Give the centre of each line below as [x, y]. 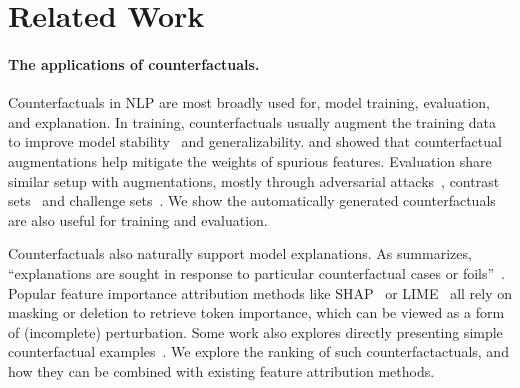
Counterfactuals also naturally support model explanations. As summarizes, [240, 253]
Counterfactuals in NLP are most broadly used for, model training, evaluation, [249, 102]
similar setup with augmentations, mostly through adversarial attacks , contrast [254, 180]
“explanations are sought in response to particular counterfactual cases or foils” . [257, 272]
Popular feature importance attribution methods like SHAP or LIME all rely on [260, 292]
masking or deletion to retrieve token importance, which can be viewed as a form [256, 312]
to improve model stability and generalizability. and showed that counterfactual [255, 141]
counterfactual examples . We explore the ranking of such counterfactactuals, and [258, 351]
